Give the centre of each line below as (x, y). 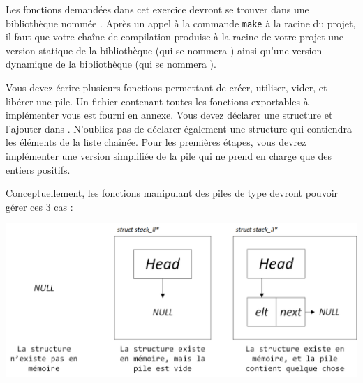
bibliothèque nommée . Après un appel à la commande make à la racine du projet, (181, 23)
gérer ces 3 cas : (39, 206)
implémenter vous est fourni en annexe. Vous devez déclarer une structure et (169, 115)
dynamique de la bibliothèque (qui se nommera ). (111, 64)
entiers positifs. (38, 169)
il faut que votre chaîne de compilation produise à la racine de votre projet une (175, 37)
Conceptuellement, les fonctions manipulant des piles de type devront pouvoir (172, 193)
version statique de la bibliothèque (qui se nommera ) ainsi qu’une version (164, 50)
